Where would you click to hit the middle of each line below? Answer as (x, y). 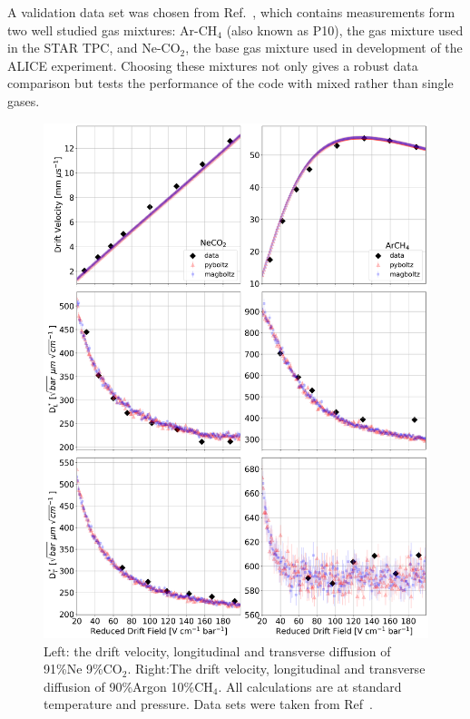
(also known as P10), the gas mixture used (345, 30)
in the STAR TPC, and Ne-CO (94, 48)
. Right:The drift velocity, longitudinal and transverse (276, 669)
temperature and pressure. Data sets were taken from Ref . (208, 704)
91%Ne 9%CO (83, 669)
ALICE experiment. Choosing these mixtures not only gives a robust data (213, 65)
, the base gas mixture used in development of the (324, 48)
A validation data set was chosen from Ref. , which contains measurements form (231, 12)
